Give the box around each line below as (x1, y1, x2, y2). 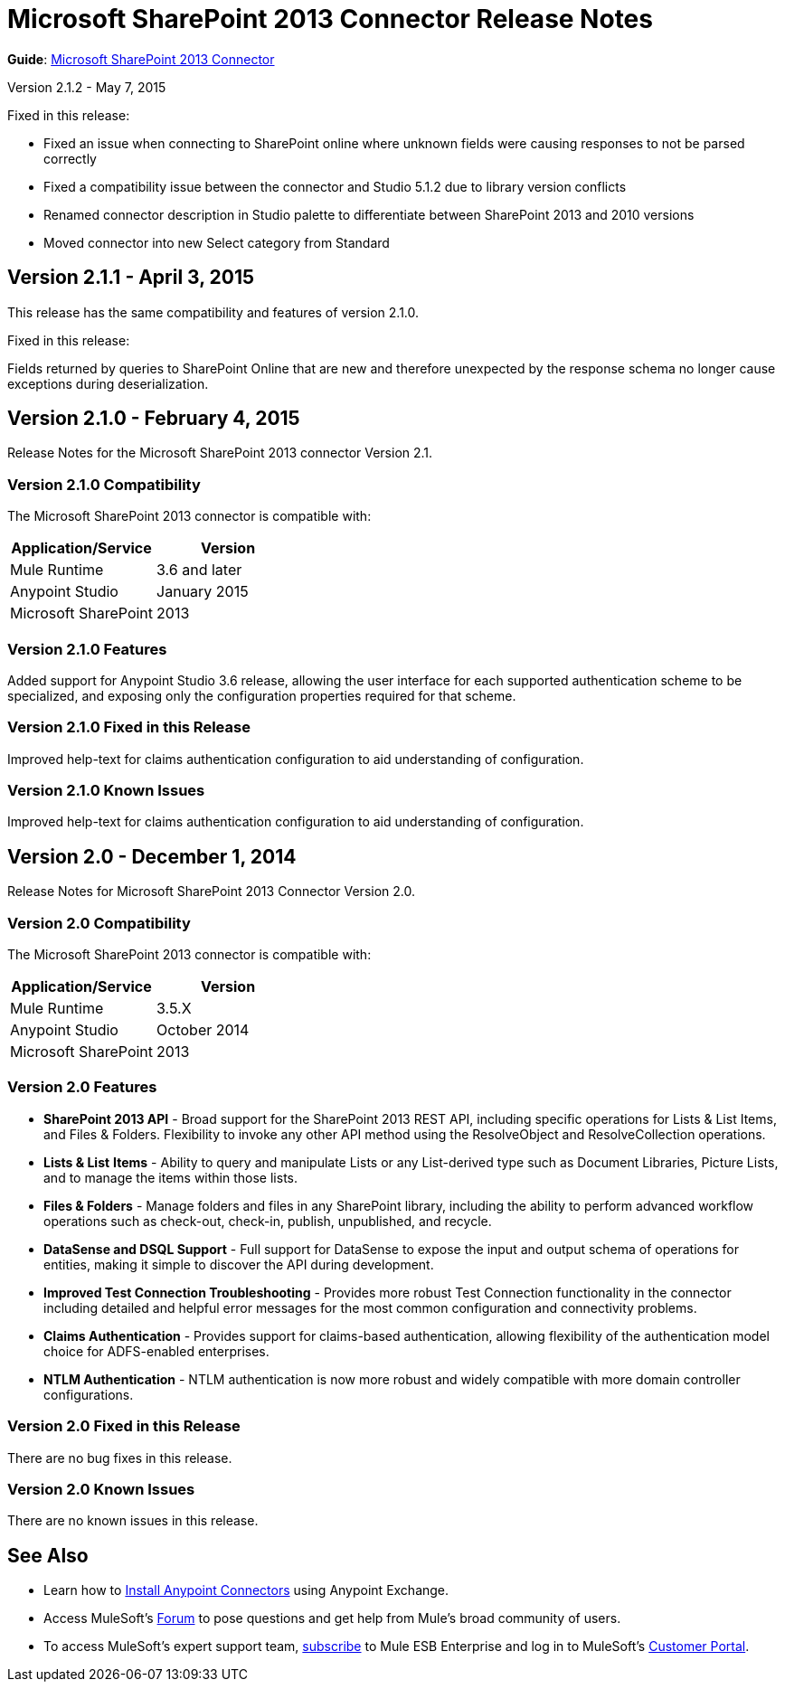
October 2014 (156, 1021, 250, 1040)
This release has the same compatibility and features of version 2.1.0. (7, 304, 420, 320)
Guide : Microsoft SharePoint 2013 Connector (7, 51, 275, 67)
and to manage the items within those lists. (43, 1169, 298, 1185)
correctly (43, 150, 97, 166)
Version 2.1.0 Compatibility (7, 475, 201, 494)
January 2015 (156, 582, 249, 601)
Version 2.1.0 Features (7, 639, 167, 658)
